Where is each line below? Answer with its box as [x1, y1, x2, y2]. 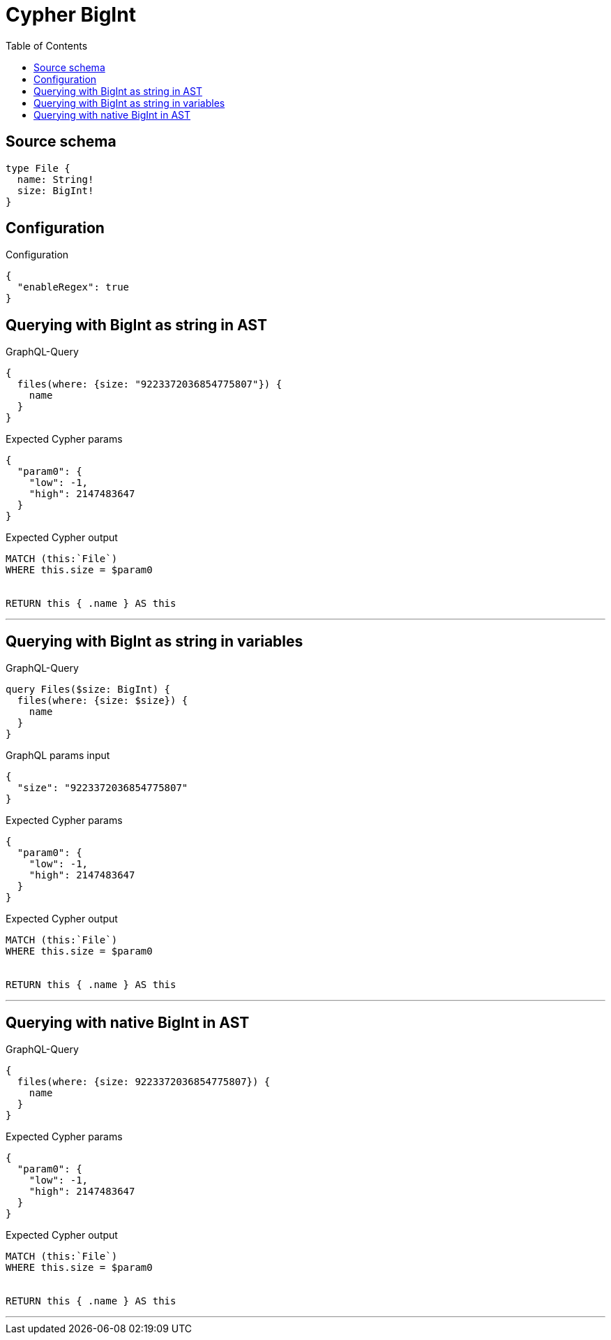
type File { [6, 162, 70, 174]
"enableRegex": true [17, 281, 130, 293]
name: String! [17, 173, 94, 185]
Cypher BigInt [6, 3, 136, 27]
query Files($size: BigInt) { [6, 684, 171, 695]
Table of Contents [6, 39, 88, 52]
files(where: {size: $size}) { [17, 695, 188, 707]
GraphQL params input [6, 749, 110, 762]
